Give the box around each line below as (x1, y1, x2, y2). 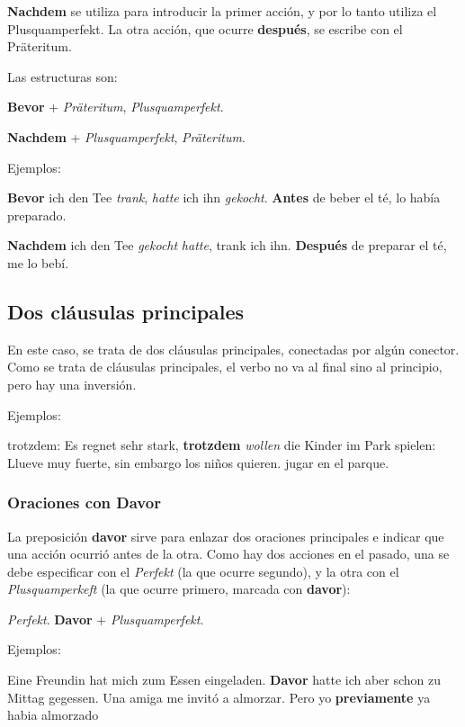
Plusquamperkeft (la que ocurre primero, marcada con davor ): (7, 579, 351, 598)
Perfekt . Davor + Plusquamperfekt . (7, 609, 204, 628)
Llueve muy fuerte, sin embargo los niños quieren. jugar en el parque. (7, 453, 389, 471)
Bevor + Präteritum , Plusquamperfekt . (7, 97, 224, 116)
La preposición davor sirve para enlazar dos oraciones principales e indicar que (7, 526, 444, 545)
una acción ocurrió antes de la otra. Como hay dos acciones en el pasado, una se (7, 544, 450, 563)
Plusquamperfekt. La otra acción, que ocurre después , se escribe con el (7, 19, 403, 38)
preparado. (7, 205, 67, 224)
